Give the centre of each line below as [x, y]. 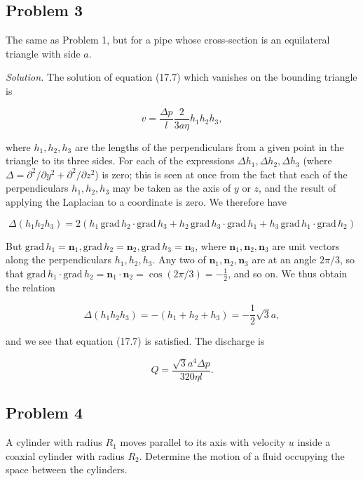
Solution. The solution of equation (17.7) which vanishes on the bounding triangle [181, 77]
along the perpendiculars [59, 259]
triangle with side [43, 53]
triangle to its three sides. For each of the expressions [120, 160]
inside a [314, 442]
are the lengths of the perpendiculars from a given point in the [209, 146]
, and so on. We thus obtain [288, 273]
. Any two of [179, 259]
